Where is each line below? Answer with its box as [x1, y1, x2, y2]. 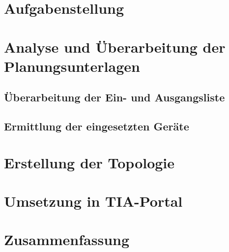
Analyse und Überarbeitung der [4, 36, 226, 57]
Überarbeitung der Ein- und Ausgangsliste [4, 90, 225, 105]
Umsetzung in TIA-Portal [4, 191, 183, 211]
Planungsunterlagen [4, 56, 140, 76]
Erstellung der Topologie [4, 152, 175, 172]
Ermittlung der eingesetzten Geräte [4, 119, 189, 134]
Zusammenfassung [4, 229, 130, 250]
